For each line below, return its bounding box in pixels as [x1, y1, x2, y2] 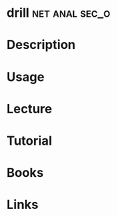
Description [6, 37, 76, 53]
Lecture [6, 101, 53, 117]
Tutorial [6, 133, 53, 148]
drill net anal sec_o [6, 5, 111, 21]
